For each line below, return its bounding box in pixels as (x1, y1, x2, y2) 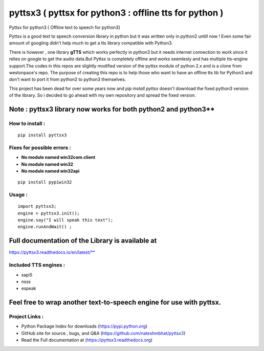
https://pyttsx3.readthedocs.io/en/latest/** (9, 249, 95, 255)
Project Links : (9, 313, 44, 320)
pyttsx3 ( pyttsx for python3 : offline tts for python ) (9, 7, 223, 18)
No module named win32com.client (21, 154, 95, 160)
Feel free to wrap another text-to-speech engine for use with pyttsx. (9, 298, 221, 307)
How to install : (9, 120, 45, 127)
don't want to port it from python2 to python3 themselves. (9, 76, 126, 83)
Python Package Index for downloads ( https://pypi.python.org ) (21, 323, 148, 329)
